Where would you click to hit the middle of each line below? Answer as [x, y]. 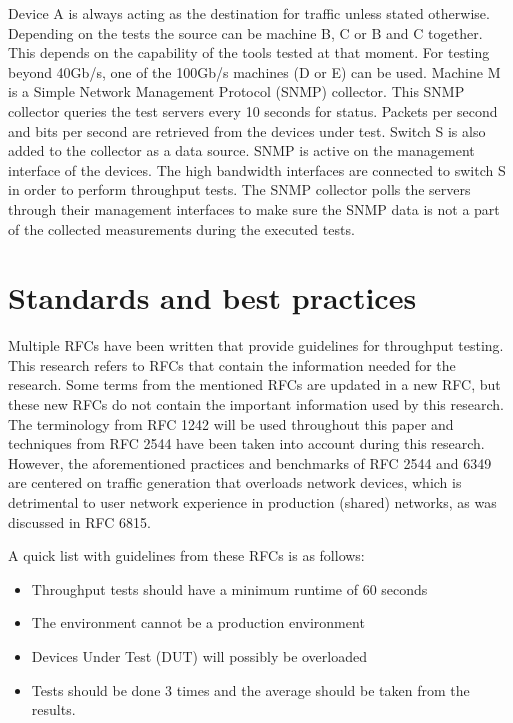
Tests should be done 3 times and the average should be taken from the [250, 689]
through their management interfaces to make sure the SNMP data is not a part [254, 208]
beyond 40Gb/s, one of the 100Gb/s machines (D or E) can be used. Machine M [254, 71]
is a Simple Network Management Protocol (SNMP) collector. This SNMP [236, 91]
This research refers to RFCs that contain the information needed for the [232, 364]
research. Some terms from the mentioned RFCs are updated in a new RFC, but [254, 384]
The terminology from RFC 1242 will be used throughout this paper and [231, 423]
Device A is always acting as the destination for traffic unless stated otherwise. [249, 13]
